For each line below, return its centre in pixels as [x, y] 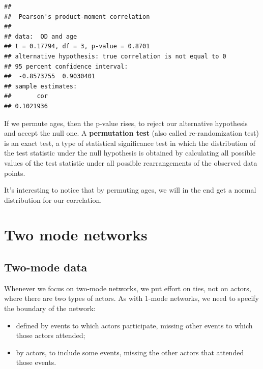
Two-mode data [46, 267]
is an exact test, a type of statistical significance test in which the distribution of [130, 143]
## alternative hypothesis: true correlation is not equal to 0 [115, 56]
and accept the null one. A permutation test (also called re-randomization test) [131, 133]
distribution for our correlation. [53, 199]
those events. [36, 362]
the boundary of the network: [50, 308]
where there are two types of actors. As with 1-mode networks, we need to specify [131, 298]
